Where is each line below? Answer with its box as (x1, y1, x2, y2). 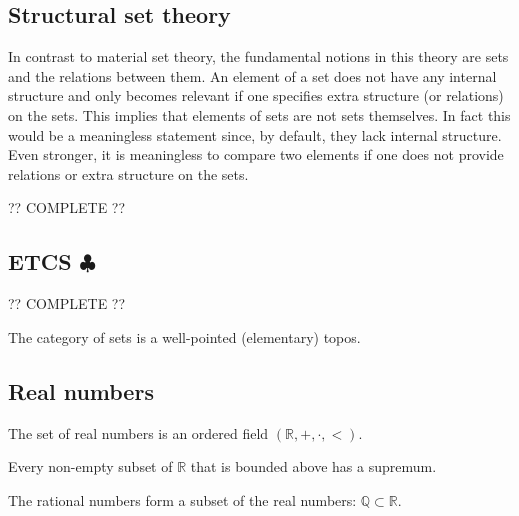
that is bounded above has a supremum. (190, 456, 437, 477)
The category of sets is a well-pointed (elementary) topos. (8, 326, 361, 347)
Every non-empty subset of (8, 456, 173, 477)
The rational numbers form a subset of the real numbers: (8, 489, 357, 510)
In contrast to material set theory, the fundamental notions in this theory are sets (8, 46, 509, 67)
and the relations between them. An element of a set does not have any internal (8, 65, 497, 86)
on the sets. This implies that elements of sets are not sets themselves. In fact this (8, 104, 511, 125)
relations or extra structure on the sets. (8, 163, 249, 184)
